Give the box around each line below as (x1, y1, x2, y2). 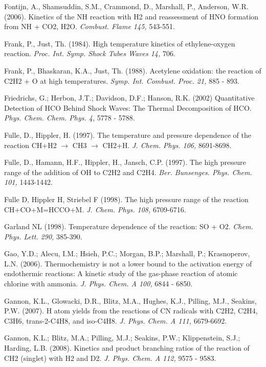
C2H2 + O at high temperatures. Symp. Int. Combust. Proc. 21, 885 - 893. (4, 75, 239, 86)
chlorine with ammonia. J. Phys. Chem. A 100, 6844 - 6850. (4, 278, 193, 289)
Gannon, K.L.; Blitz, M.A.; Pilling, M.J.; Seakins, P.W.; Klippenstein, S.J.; (4, 332, 240, 343)
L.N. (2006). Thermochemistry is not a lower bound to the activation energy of (4, 258, 252, 268)
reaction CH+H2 (4, 139, 57, 150)
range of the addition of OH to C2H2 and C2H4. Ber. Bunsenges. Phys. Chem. (4, 166, 252, 177)
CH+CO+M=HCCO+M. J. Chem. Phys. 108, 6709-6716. (4, 204, 186, 214)
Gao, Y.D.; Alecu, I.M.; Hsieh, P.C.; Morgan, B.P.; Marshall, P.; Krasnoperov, (4, 248, 250, 259)
